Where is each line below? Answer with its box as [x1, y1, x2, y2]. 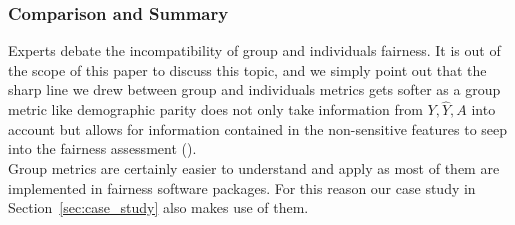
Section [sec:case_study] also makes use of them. [8, 197, 309, 218]
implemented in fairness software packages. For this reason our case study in [8, 177, 476, 198]
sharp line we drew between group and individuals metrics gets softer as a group [8, 79, 501, 100]
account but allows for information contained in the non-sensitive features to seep [8, 118, 508, 139]
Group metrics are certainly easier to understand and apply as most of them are [8, 158, 500, 178]
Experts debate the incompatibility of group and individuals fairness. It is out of [8, 40, 501, 61]
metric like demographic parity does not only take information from [8, 99, 423, 120]
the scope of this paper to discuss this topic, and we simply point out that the [8, 59, 487, 80]
